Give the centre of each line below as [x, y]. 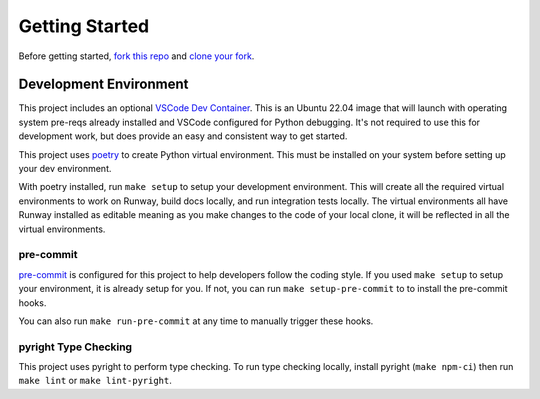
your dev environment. [65, 169]
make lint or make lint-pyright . [95, 381]
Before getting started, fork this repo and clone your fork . [136, 56]
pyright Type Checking [75, 347]
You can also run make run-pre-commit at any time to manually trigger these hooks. [196, 321]
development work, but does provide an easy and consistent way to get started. [183, 136]
